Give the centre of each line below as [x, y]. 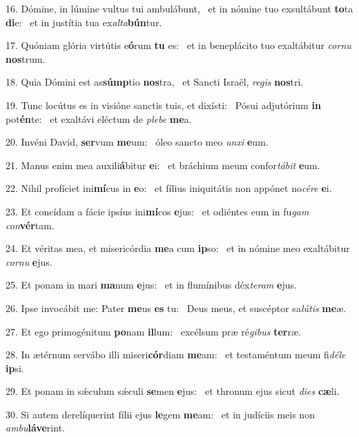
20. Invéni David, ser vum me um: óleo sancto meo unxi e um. [137, 142]
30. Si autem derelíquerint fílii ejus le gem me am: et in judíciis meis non [160, 414]
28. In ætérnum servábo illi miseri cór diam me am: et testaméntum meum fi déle [176, 355]
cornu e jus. [29, 261]
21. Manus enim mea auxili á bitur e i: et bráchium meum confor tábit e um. [163, 165]
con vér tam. [30, 225]
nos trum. [26, 58]
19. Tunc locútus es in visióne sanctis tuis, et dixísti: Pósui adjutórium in [163, 105]
